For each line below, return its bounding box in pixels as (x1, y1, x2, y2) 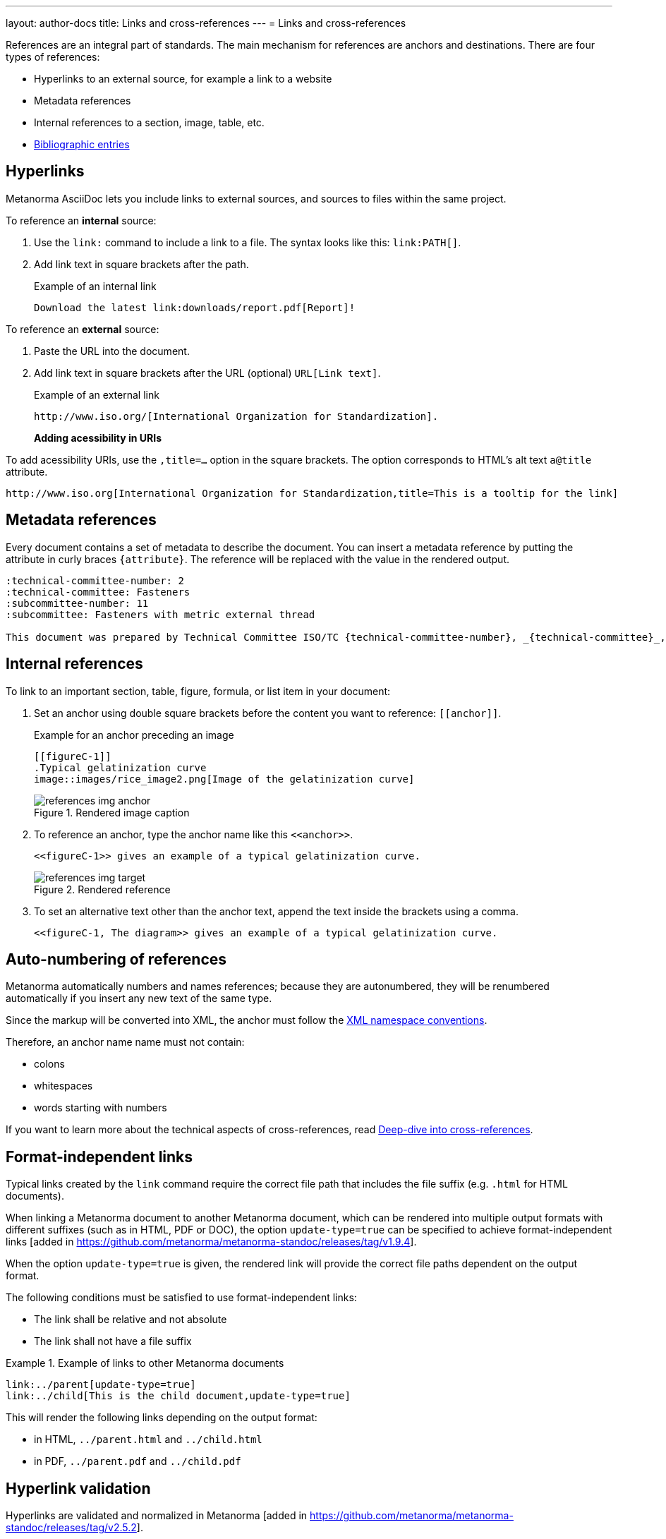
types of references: (6, 51, 100, 63)
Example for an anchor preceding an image (34, 728, 234, 741)
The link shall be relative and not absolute (34, 1313, 227, 1326)
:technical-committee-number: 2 (6, 574, 184, 586)
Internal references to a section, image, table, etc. (34, 116, 265, 128)
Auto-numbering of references (6, 950, 227, 968)
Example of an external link (34, 388, 159, 401)
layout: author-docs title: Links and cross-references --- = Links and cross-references (6, 17, 406, 29)
